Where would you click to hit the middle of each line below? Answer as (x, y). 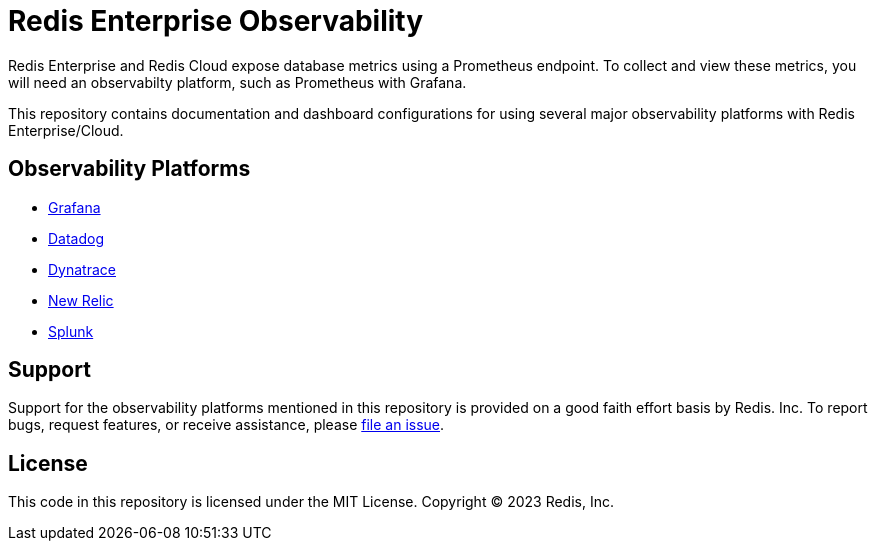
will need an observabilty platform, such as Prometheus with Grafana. (237, 82)
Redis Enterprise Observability (216, 21)
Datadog (76, 238)
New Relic (81, 300)
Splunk (71, 331)
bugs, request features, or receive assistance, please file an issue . (226, 425)
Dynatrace (82, 269)
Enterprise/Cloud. (66, 130)
